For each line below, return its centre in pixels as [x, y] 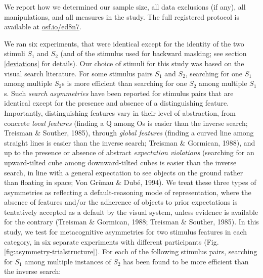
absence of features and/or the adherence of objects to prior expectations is [121, 202]
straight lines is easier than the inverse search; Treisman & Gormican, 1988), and [130, 142]
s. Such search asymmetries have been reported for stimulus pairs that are [119, 93]
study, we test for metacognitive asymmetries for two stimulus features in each [126, 232]
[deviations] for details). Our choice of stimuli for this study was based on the [124, 63]
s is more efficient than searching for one [124, 83]
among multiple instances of [68, 261]
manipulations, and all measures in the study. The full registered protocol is [122, 16]
